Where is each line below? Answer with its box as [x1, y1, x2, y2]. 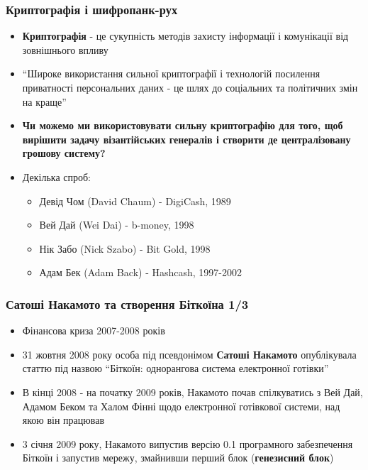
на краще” [22, 94, 67, 109]
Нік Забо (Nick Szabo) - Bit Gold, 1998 [39, 241, 211, 256]
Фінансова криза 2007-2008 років [22, 323, 165, 338]
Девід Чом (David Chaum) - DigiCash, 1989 [39, 193, 231, 208]
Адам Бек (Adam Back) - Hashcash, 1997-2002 [39, 265, 242, 280]
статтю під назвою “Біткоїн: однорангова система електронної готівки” [22, 361, 329, 376]
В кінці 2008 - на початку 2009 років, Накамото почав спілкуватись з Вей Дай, [22, 384, 363, 399]
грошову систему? [22, 146, 106, 160]
